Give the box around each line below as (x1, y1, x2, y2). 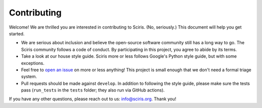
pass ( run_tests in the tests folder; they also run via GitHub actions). (21, 87, 165, 93)
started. (9, 31, 25, 36)
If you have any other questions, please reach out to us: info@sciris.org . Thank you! (9, 96, 177, 102)
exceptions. (21, 60, 45, 66)
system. (21, 74, 37, 79)
